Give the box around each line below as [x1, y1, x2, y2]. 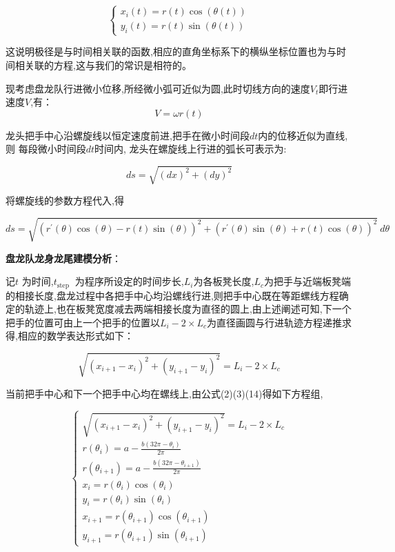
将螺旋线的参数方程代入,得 [6, 193, 124, 208]
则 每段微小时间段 [6, 141, 86, 156]
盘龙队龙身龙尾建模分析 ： [6, 250, 121, 265]
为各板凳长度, [193, 274, 254, 288]
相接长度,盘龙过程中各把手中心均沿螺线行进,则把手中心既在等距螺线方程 [14, 288, 339, 302]
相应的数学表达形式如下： [17, 328, 134, 343]
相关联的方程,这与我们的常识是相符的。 [14, 57, 192, 72]
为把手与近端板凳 [263, 274, 341, 288]
